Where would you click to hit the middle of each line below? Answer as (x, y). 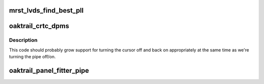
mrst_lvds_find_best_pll (46, 10)
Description (23, 40)
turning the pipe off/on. (32, 57)
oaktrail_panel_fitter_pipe (49, 70)
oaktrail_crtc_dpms (39, 26)
